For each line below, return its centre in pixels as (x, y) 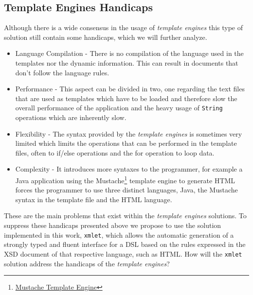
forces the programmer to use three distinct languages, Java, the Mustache (126, 190)
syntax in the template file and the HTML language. (94, 199)
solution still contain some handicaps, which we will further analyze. (106, 37)
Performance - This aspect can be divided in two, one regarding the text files (130, 89)
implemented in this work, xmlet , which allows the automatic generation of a (119, 234)
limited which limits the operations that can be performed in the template (126, 143)
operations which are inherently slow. (71, 117)
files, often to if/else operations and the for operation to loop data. (115, 152)
